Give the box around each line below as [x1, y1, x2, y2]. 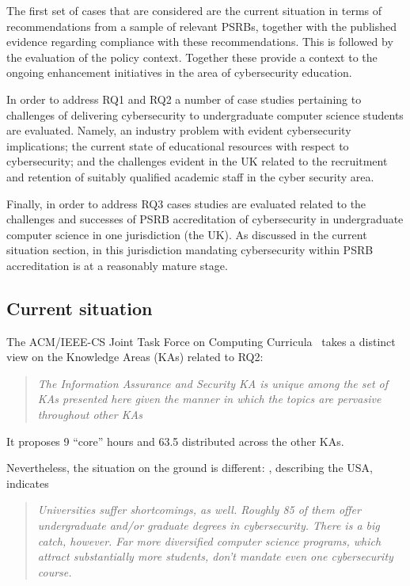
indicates [6, 474, 49, 491]
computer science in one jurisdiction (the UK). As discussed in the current [6, 226, 367, 242]
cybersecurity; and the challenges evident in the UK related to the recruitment [6, 153, 388, 169]
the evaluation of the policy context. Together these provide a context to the [6, 48, 378, 65]
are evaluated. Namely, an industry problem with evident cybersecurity [6, 122, 351, 139]
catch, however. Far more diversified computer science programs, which [37, 532, 382, 549]
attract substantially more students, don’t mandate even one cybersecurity [37, 548, 393, 565]
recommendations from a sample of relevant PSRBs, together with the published [6, 17, 397, 34]
